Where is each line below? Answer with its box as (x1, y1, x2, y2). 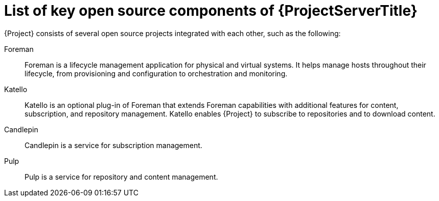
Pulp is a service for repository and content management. (25, 172, 218, 181)
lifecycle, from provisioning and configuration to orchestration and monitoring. (25, 69, 288, 78)
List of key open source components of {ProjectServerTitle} (4, 2, 418, 19)
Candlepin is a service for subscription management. (25, 140, 202, 150)
